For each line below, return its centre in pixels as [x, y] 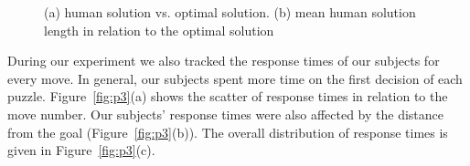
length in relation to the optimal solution [159, 30]
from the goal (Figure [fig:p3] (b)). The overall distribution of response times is [228, 132]
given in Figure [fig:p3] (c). [81, 150]
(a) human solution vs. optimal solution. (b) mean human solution [230, 12]
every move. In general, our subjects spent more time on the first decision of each [235, 78]
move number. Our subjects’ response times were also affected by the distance [226, 114]
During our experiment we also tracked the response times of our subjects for [224, 61]
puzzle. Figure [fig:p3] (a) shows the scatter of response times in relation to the [228, 96]
